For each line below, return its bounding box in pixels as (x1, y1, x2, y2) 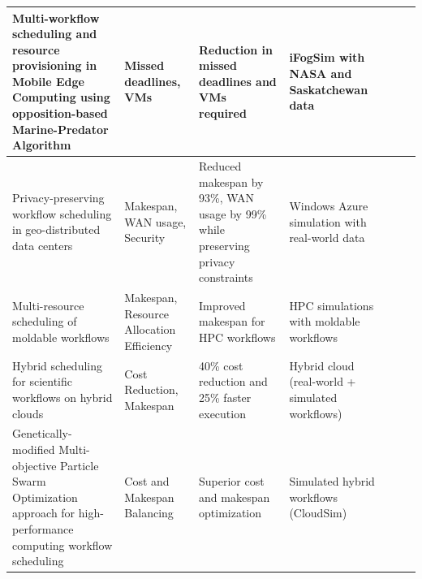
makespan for (199, 313, 265, 330)
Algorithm (12, 136, 71, 153)
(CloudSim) (289, 504, 347, 521)
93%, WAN (199, 189, 255, 206)
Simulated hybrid (289, 473, 375, 490)
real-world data (289, 229, 365, 246)
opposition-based (12, 105, 108, 122)
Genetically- (12, 425, 72, 442)
